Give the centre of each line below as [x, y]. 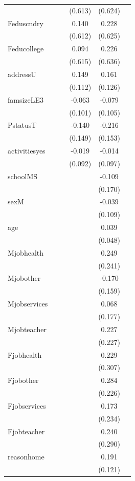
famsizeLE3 [26, 99]
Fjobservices [27, 405]
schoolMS [23, 176]
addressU [22, 74]
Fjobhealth [25, 354]
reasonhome [26, 457]
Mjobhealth [26, 252]
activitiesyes [27, 151]
